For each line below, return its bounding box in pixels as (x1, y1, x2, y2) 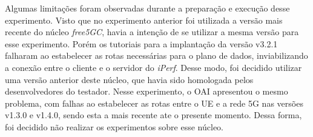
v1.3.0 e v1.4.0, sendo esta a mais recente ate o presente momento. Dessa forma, (5, 109, 302, 121)
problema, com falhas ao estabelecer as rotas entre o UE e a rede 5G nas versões (5, 96, 303, 109)
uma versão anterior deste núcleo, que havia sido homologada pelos (5, 73, 254, 85)
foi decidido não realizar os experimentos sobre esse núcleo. (5, 120, 224, 133)
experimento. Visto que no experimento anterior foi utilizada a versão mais (5, 13, 283, 26)
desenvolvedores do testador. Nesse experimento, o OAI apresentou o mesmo (5, 85, 288, 98)
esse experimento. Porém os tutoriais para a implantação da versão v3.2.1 (5, 37, 278, 50)
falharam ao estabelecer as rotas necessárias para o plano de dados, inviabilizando (5, 49, 308, 62)
